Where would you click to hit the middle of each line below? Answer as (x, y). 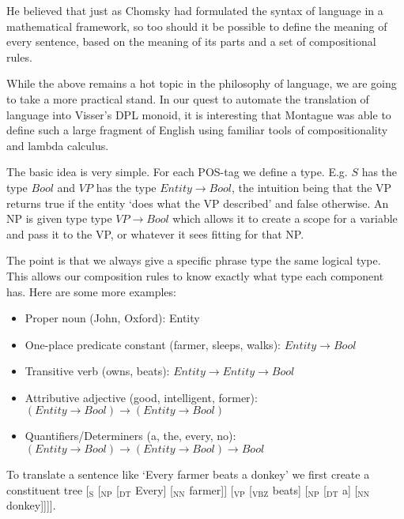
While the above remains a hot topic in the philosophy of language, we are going (202, 83)
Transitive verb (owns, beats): (97, 371)
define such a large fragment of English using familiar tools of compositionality (197, 130)
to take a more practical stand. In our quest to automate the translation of (188, 98)
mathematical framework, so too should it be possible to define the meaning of (197, 26)
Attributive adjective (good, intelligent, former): (141, 397)
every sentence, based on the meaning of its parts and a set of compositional (191, 41)
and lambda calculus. (58, 145)
